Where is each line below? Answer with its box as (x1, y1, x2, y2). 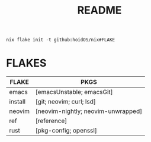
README (77, 4, 122, 17)
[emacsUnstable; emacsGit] (35, 88, 114, 96)
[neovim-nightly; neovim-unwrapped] (35, 107, 143, 115)
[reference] (35, 117, 68, 125)
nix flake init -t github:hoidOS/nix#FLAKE (6, 37, 115, 43)
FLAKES (6, 57, 47, 70)
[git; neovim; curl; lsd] (35, 98, 96, 106)
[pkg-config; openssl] (35, 127, 98, 135)
